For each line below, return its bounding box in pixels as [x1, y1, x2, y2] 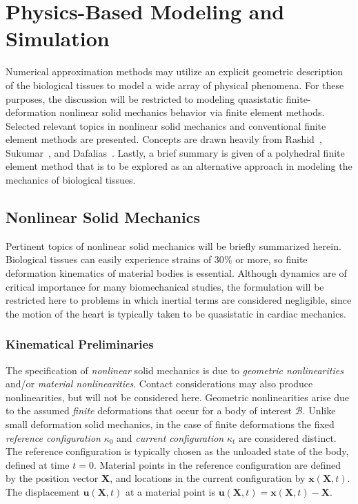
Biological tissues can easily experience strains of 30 [6, 252, 224, 266]
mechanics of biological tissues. [6, 173, 136, 187]
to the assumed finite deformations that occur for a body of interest [6, 403, 292, 418]
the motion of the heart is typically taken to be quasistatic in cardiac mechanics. [6, 306, 346, 320]
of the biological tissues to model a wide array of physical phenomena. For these [6, 77, 344, 92]
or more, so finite [235, 252, 308, 266]
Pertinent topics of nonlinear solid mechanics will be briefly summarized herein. [6, 238, 341, 253]
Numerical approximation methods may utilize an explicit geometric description [6, 64, 344, 79]
